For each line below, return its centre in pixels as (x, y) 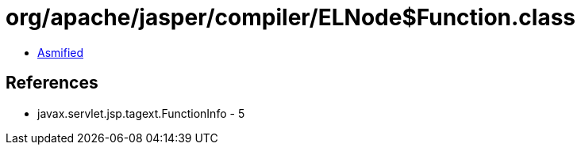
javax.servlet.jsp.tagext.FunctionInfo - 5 (141, 113)
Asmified (61, 52)
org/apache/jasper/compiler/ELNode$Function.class (291, 17)
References (52, 83)
